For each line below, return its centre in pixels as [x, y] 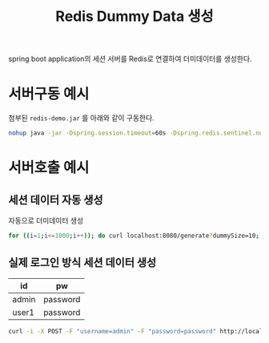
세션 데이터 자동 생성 [56, 200]
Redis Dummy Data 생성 [134, 16]
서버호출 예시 [49, 168]
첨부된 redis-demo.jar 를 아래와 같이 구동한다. [81, 118]
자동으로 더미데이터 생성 [46, 220]
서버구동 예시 [49, 94]
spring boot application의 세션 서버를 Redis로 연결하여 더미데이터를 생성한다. [130, 59]
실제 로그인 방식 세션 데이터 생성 [82, 262]
